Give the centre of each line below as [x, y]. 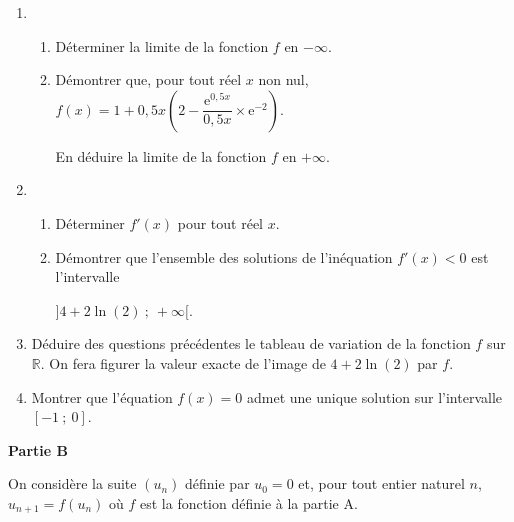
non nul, [283, 79]
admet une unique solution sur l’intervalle [375, 396]
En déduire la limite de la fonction [161, 155]
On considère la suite [72, 483]
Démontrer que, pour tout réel [148, 79]
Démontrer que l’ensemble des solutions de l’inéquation [224, 256]
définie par [217, 483]
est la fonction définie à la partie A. [248, 502]
